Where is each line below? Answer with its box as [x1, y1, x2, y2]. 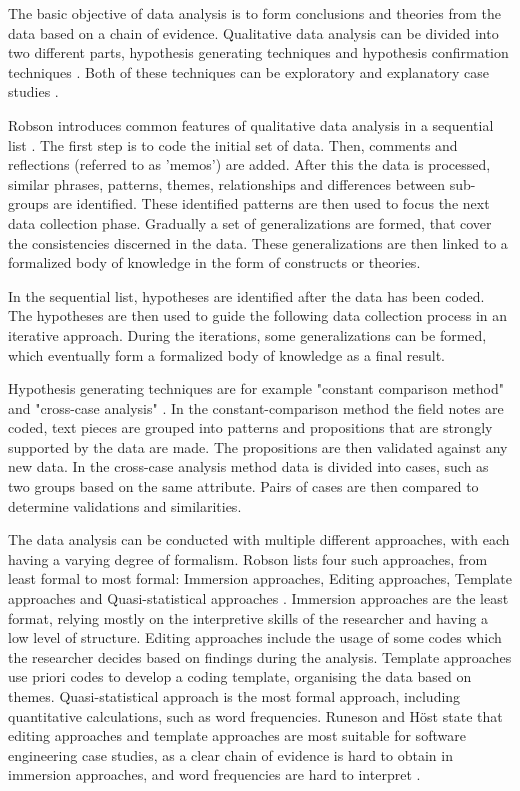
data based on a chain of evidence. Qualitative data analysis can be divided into [8, 22, 499, 43]
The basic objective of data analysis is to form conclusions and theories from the [8, 3, 501, 23]
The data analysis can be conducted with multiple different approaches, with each [8, 529, 510, 550]
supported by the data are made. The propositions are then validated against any [8, 436, 508, 457]
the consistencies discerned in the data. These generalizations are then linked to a [8, 232, 508, 253]
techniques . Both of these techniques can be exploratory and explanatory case [8, 61, 489, 82]
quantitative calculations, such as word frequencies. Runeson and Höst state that [8, 705, 503, 726]
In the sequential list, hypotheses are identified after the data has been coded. [8, 285, 485, 306]
